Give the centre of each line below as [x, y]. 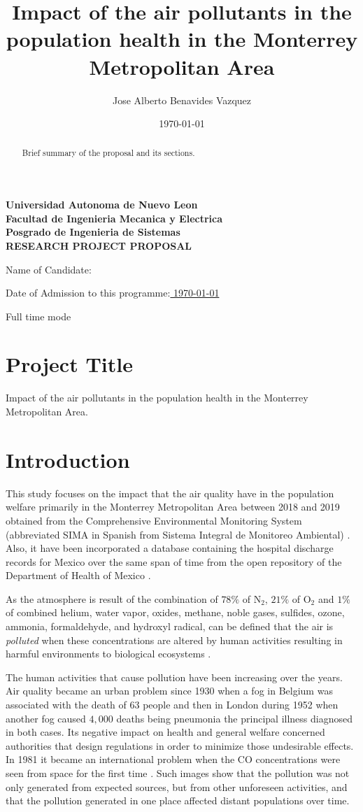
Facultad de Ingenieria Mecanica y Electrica [114, 218]
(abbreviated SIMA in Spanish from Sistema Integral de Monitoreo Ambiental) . [178, 534]
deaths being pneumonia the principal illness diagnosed [234, 718]
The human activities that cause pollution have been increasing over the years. [174, 677]
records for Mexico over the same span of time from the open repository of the [174, 561]
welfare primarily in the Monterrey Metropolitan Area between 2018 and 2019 [173, 507]
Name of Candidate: [49, 269]
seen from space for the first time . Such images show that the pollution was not [178, 773]
